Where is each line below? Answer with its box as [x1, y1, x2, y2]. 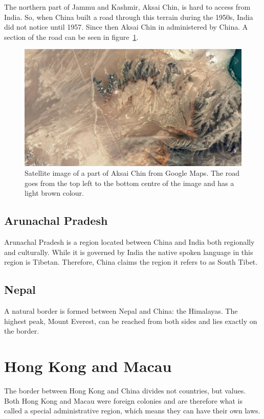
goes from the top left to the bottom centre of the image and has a [25, 177, 234, 188]
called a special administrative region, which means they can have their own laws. [4, 405, 260, 416]
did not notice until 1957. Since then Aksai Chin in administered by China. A [4, 21, 248, 32]
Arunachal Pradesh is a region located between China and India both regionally [4, 237, 255, 247]
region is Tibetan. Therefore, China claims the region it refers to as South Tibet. [4, 257, 258, 267]
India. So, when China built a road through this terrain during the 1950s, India [4, 11, 253, 22]
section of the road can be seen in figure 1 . [4, 31, 139, 42]
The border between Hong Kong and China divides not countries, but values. [4, 385, 246, 395]
